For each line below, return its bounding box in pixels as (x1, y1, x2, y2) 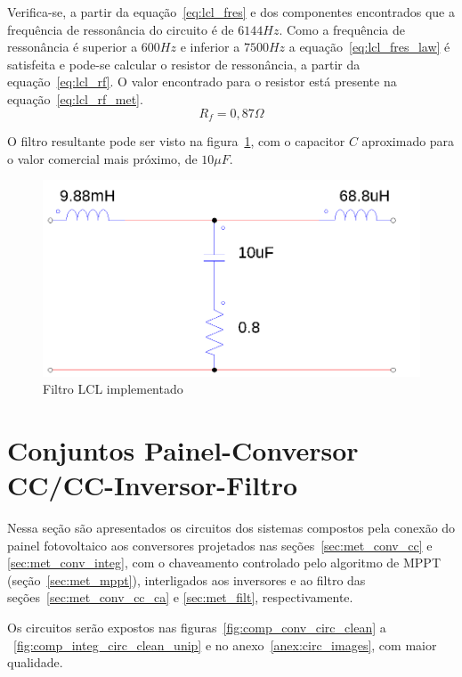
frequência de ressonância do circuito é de (7, 20, 234, 38)
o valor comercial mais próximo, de (7, 149, 198, 167)
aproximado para (361, 132, 455, 151)
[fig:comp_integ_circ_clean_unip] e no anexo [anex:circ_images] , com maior (13, 635, 437, 654)
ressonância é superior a (7, 37, 138, 56)
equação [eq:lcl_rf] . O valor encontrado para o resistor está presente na (7, 72, 397, 91)
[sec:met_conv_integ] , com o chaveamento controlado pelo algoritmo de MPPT (7, 553, 442, 572)
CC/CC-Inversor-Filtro (7, 467, 298, 503)
